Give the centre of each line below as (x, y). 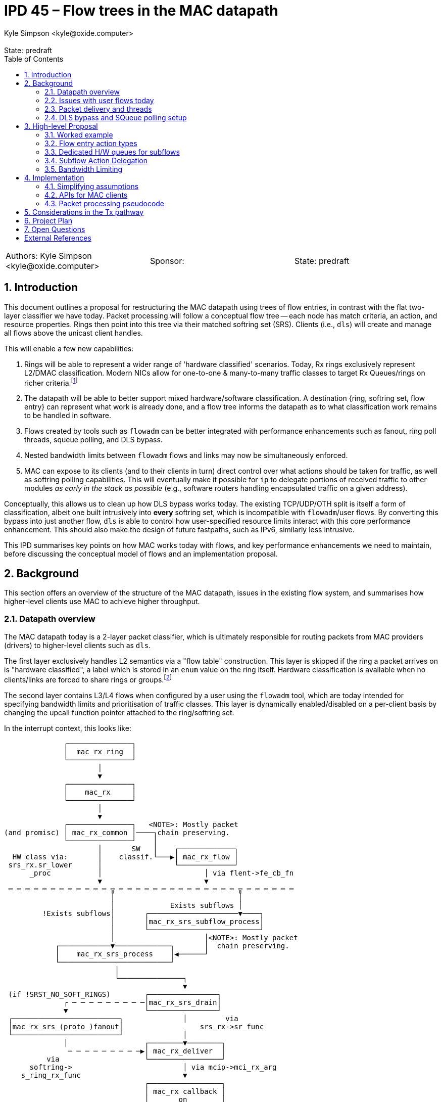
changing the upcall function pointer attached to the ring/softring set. (119, 712)
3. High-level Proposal (61, 126)
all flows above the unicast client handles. (73, 333)
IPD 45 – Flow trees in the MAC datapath (141, 11)
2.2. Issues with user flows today (99, 100)
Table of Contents (34, 59)
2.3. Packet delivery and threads (98, 109)
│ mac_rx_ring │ (100, 751)
